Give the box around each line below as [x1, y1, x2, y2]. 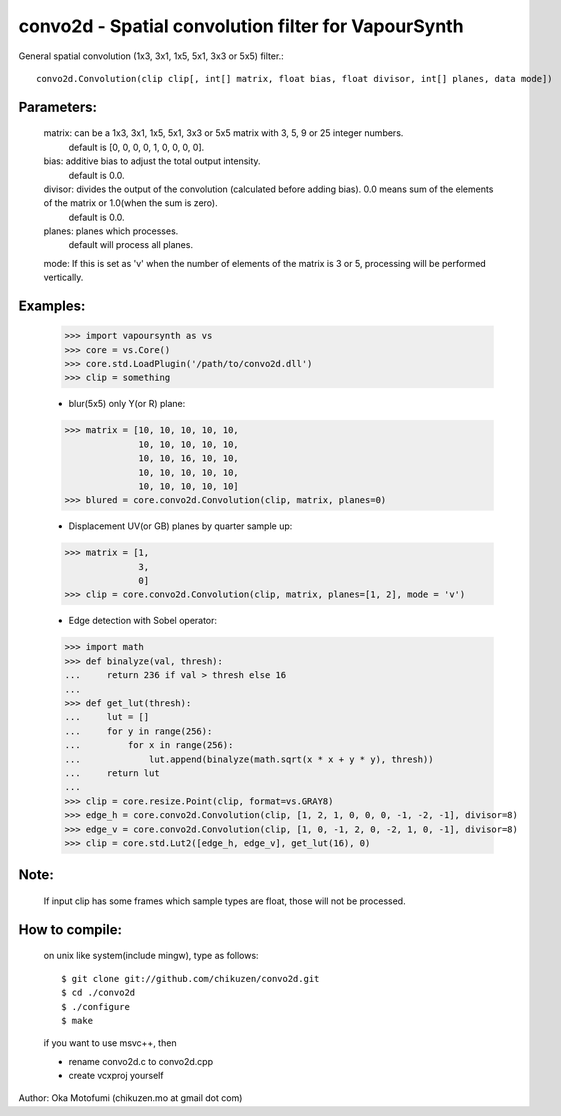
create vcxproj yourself [68, 1070, 164, 1082]
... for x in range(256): [64, 740, 234, 751]
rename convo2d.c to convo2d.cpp [68, 1055, 214, 1067]
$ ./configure [61, 1001, 130, 1012]
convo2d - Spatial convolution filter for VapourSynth [18, 15, 464, 37]
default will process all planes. [68, 239, 194, 251]
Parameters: [18, 98, 97, 115]
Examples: [18, 298, 86, 315]
